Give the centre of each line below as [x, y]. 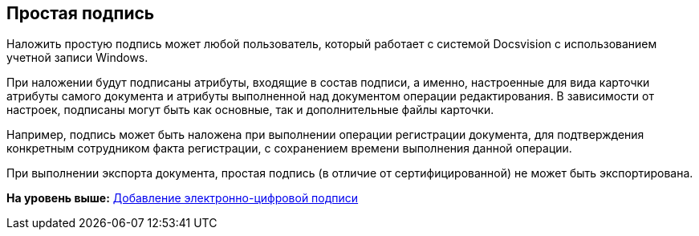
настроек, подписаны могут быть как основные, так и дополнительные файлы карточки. [250, 110]
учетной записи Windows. [77, 58]
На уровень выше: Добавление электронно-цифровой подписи [183, 198]
